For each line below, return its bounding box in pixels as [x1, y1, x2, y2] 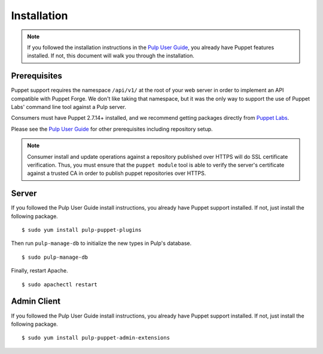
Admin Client [11, 296, 61, 307]
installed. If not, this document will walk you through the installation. [27, 52, 194, 59]
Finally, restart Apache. [11, 267, 68, 274]
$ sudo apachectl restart [22, 281, 98, 288]
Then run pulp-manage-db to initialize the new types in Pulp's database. [11, 240, 191, 247]
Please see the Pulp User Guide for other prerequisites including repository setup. [11, 125, 213, 132]
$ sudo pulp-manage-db [22, 253, 89, 261]
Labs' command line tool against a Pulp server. [11, 104, 127, 111]
